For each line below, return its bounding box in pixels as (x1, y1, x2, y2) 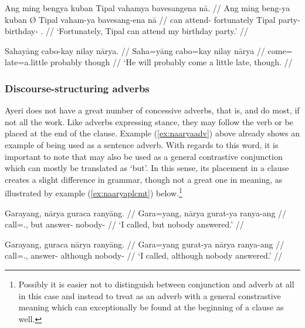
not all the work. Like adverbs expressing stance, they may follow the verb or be (5, 115, 293, 128)
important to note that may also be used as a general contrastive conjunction (5, 150, 283, 162)
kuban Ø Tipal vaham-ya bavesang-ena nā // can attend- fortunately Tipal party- (5, 13, 300, 25)
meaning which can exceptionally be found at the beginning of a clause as (18, 301, 284, 313)
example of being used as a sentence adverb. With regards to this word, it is (5, 138, 279, 150)
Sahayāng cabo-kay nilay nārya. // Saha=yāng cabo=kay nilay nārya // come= (5, 44, 293, 56)
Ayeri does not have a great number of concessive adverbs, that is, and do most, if (5, 104, 300, 116)
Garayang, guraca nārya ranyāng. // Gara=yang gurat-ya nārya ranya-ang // (5, 237, 284, 250)
